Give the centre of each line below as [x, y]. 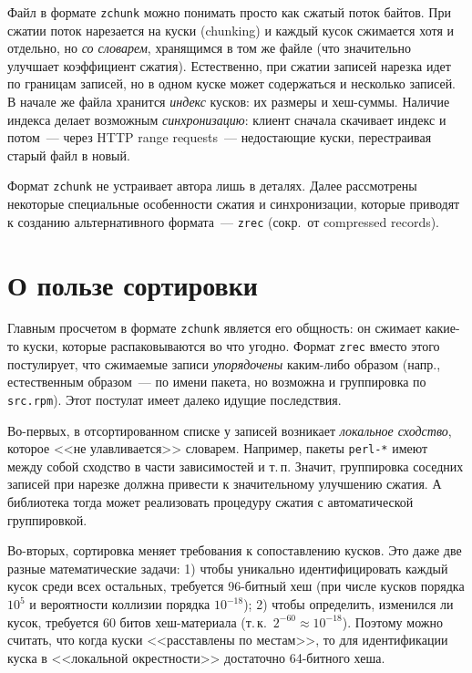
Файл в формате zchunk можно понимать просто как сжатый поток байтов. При [229, 12]
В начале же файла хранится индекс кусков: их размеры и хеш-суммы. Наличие [229, 102]
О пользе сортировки [133, 284]
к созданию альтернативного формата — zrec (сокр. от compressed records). [224, 221]
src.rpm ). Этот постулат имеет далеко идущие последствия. [174, 399]
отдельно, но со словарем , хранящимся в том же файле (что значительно [209, 48]
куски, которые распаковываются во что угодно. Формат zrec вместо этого [231, 346]
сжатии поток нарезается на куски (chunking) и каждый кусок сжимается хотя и [231, 30]
